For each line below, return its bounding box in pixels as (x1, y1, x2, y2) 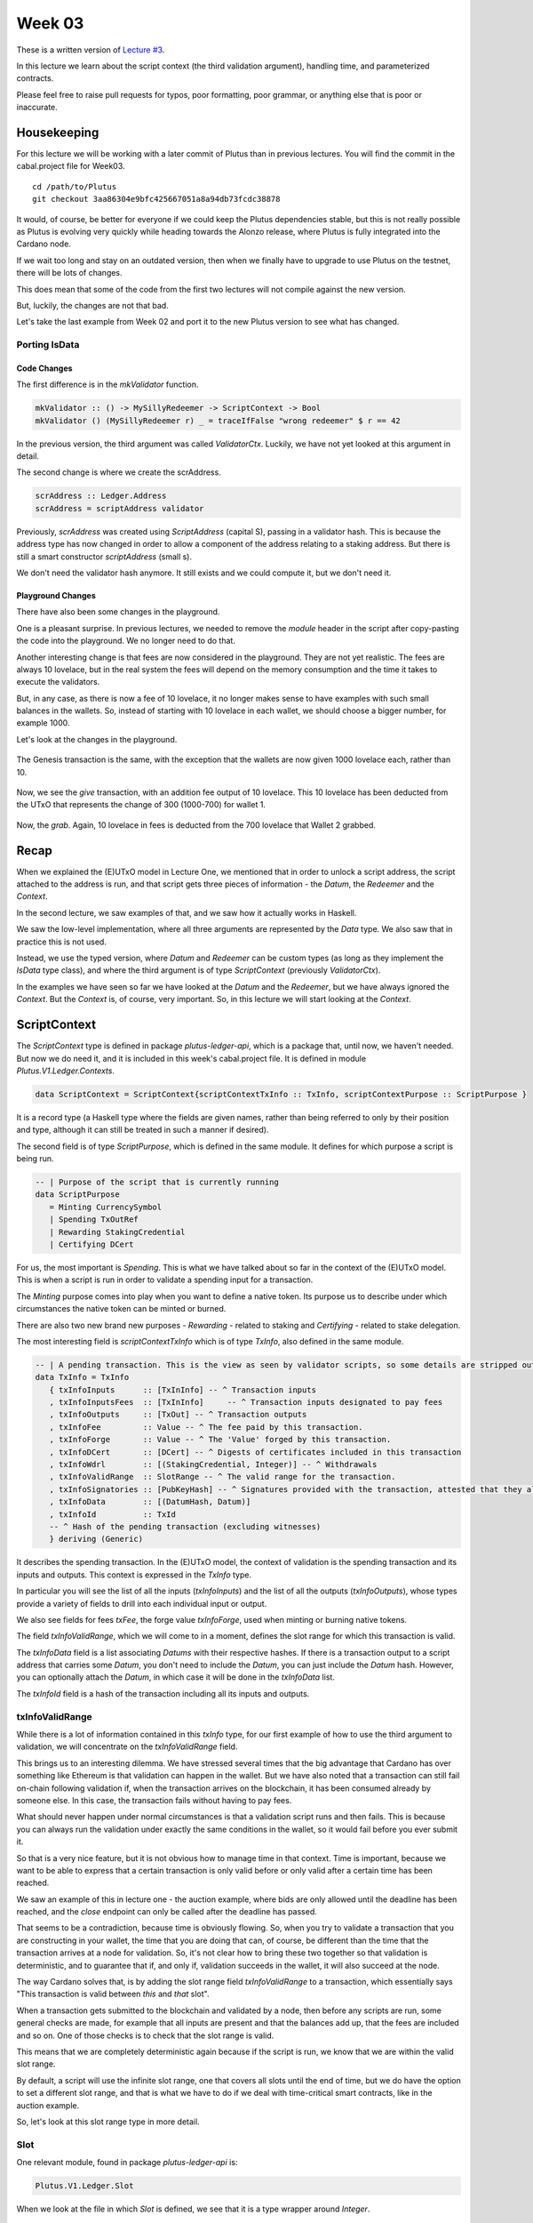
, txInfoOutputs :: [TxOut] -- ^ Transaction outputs (49, 1409, 307, 1420)
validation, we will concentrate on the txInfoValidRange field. (16, 1741, 238, 1752)
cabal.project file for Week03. (16, 161, 125, 172)
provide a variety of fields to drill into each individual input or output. (16, 1598, 267, 1609)
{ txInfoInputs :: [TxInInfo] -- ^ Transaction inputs (49, 1384, 317, 1395)
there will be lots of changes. (16, 268, 123, 278)
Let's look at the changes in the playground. (16, 734, 178, 744)
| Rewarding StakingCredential (49, 1227, 186, 1237)
